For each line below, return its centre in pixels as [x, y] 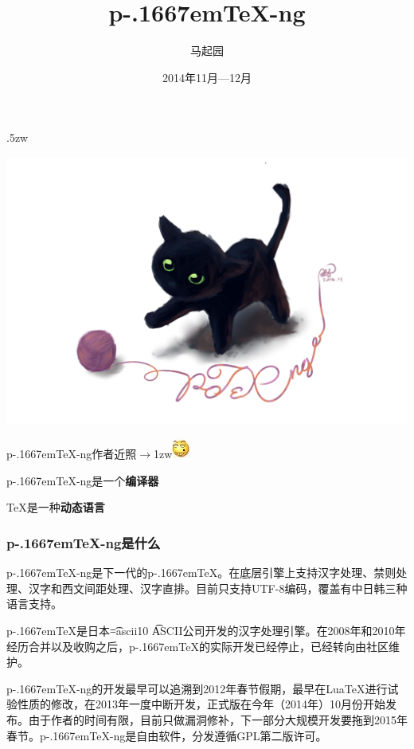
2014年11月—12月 [207, 77]
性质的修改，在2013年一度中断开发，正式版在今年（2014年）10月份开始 [201, 704]
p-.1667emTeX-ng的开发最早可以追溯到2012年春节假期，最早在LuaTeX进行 [197, 688]
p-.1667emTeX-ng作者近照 [72, 454]
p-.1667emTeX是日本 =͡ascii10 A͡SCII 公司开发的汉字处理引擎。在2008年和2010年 [206, 630]
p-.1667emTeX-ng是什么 [84, 542]
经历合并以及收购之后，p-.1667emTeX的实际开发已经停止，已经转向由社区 [197, 646]
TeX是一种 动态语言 [56, 507]
